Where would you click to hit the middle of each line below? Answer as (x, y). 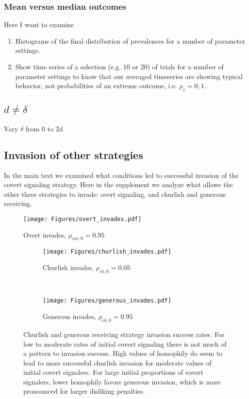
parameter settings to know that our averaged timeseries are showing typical (129, 76)
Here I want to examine (39, 24)
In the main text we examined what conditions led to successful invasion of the (121, 175)
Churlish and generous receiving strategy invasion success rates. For (124, 334)
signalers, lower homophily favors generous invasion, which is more (122, 381)
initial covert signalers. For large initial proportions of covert (113, 372)
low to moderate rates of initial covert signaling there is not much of (125, 343)
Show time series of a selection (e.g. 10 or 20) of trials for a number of (119, 66)
